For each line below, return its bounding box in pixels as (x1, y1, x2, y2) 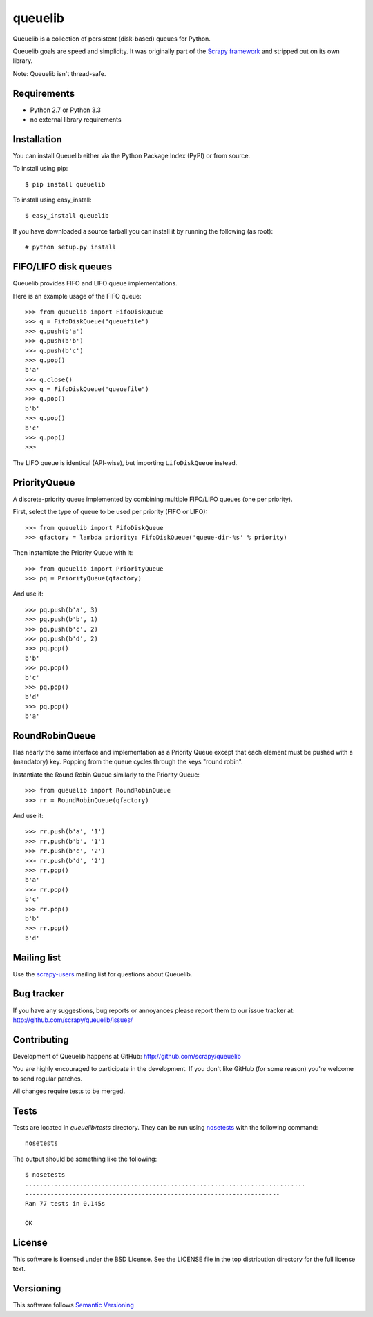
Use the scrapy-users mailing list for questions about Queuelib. (12, 969, 193, 978)
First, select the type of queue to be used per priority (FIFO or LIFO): (12, 508, 208, 516)
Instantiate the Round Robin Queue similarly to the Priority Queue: (12, 770, 200, 779)
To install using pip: (12, 164, 68, 173)
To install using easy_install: (12, 196, 92, 204)
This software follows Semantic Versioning (12, 1301, 135, 1309)
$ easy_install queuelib (25, 211, 109, 220)
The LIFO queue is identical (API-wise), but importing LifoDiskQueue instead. (12, 458, 238, 466)
